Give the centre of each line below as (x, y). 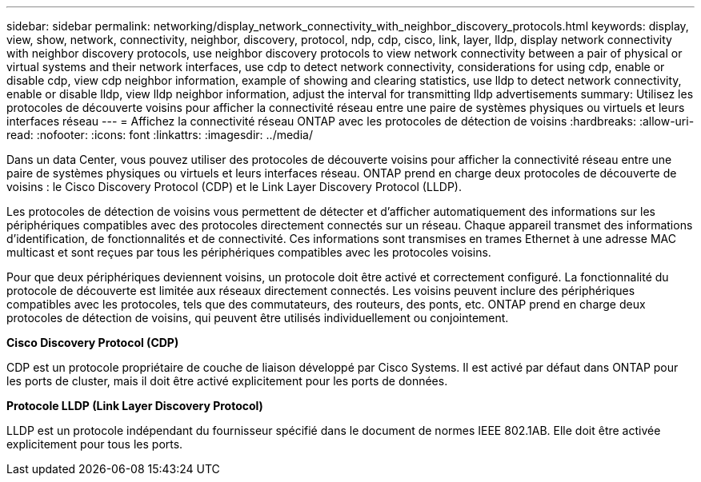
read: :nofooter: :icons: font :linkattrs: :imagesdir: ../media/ (160, 135)
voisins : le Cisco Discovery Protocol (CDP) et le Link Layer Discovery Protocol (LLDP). (234, 187)
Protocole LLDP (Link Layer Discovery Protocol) (135, 406)
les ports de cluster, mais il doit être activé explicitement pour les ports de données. (227, 381)
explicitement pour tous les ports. (95, 444)
